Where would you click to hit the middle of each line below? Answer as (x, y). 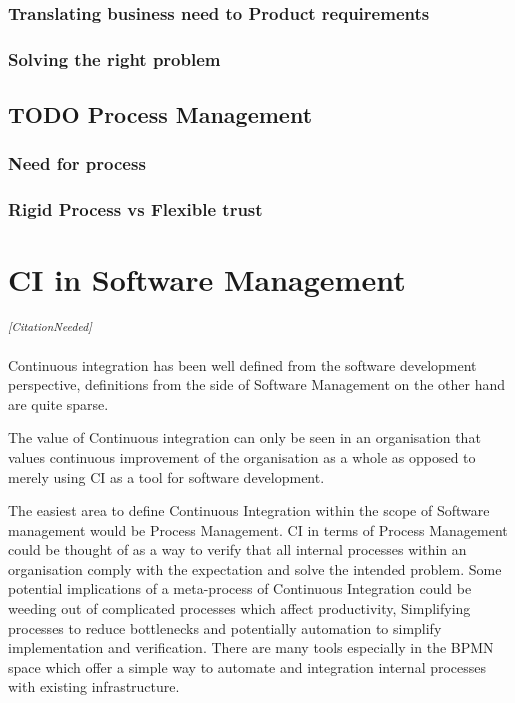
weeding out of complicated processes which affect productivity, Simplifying (239, 608)
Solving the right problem (114, 58)
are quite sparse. (58, 403)
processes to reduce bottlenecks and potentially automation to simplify (225, 627)
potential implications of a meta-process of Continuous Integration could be (240, 588)
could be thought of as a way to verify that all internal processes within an (237, 549)
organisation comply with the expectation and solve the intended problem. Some (255, 568)
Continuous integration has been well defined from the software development (242, 364)
